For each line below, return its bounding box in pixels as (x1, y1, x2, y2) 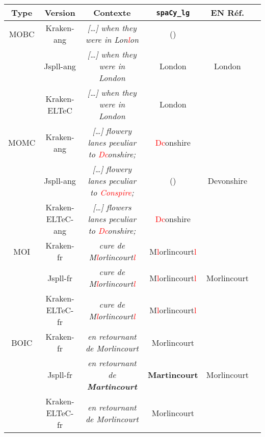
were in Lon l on (85, 34, 139, 45)
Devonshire (207, 175, 247, 186)
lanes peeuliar (88, 136, 137, 148)
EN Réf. (210, 7, 245, 18)
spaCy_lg (156, 8, 190, 17)
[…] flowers (93, 201, 131, 213)
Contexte (93, 7, 131, 18)
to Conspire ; (90, 186, 134, 198)
